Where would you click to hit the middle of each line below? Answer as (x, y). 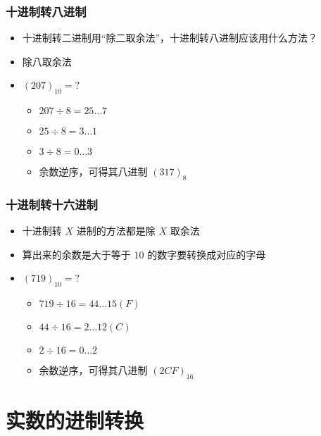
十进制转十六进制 (52, 204)
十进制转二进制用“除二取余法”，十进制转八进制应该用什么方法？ (170, 38)
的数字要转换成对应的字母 (207, 254)
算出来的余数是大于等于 (76, 254)
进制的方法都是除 (116, 231)
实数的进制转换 (75, 420)
